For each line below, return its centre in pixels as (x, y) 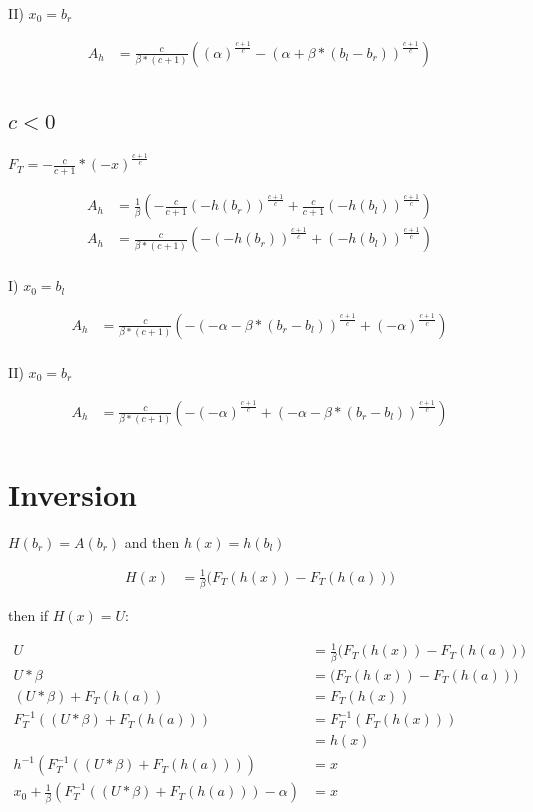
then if (28, 615)
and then (152, 541)
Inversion (72, 493)
